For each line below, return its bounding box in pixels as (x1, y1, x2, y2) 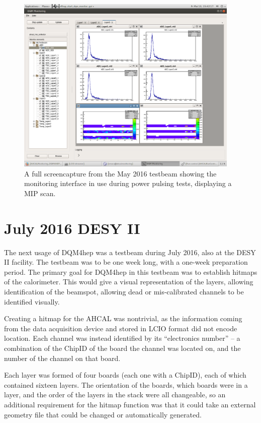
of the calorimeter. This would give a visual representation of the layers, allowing (4, 276, 253, 287)
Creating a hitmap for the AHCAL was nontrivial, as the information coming (4, 313, 242, 324)
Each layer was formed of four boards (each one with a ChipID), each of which (4, 370, 246, 380)
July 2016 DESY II (4, 217, 140, 238)
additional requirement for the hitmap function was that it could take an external (4, 399, 256, 409)
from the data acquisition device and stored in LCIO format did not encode (4, 323, 237, 333)
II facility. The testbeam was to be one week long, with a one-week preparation (4, 257, 248, 267)
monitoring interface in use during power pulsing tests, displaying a (24, 178, 232, 189)
